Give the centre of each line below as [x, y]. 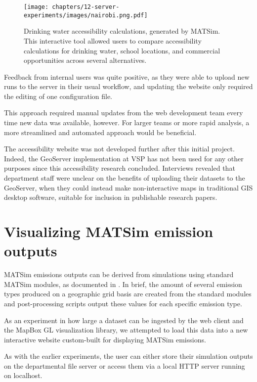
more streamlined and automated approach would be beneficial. [100, 132]
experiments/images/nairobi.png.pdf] [86, 15]
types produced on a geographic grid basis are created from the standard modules [128, 294]
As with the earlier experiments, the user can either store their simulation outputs [128, 356]
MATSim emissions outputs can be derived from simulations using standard [119, 274]
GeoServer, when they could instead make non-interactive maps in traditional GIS [128, 187]
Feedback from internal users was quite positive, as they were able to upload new [127, 76]
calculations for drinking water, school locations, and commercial [122, 50]
